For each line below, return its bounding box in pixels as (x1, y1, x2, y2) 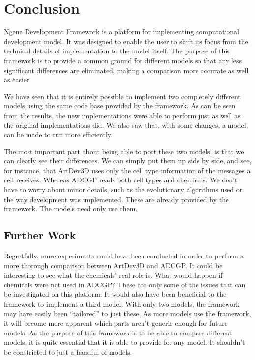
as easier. (4, 75, 31, 85)
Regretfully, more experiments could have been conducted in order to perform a (4, 251, 244, 261)
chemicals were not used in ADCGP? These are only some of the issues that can (4, 279, 246, 289)
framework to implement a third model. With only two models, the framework (4, 298, 240, 309)
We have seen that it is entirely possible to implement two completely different (4, 91, 241, 101)
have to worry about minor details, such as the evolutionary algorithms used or (4, 184, 243, 195)
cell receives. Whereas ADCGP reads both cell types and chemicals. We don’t (4, 175, 238, 185)
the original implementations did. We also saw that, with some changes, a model (4, 120, 246, 130)
